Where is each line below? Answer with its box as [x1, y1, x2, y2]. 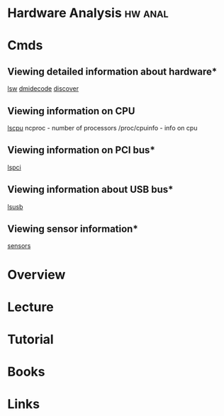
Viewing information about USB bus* [7, 184, 174, 196]
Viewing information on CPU [7, 105, 135, 117]
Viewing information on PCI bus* [7, 144, 156, 157]
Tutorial [7, 332, 55, 347]
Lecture [7, 299, 55, 315]
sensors [7, 242, 31, 250]
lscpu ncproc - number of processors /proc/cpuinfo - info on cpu [7, 124, 198, 132]
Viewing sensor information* [7, 223, 138, 235]
